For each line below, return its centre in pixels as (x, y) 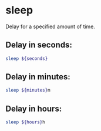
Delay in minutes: (38, 77)
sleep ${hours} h (25, 122)
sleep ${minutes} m (28, 90)
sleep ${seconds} (27, 58)
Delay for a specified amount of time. (50, 26)
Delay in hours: (34, 108)
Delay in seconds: (39, 45)
